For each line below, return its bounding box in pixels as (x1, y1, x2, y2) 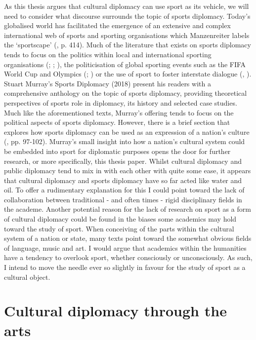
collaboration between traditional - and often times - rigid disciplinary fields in (4, 194, 242, 204)
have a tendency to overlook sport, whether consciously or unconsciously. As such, (4, 252, 253, 263)
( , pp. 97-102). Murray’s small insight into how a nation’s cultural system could (4, 136, 245, 147)
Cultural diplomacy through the (4, 301, 227, 321)
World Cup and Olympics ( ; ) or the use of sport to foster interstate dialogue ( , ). (4, 69, 252, 79)
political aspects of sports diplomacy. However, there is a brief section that (4, 117, 230, 127)
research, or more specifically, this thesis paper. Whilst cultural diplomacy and (4, 155, 242, 166)
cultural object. (4, 271, 50, 282)
